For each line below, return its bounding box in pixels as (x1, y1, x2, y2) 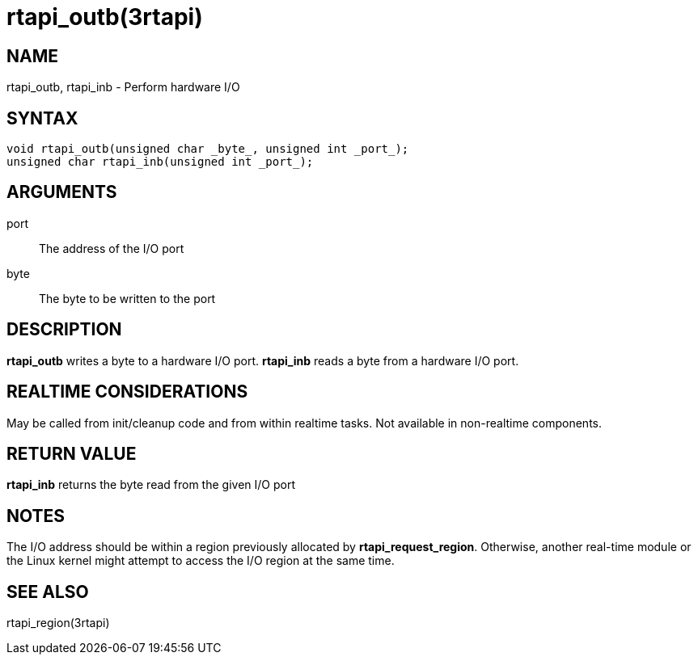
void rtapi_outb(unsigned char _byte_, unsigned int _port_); (6, 142, 409, 156)
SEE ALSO (6, 581, 89, 602)
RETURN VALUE (6, 443, 137, 464)
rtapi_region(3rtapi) (6, 616, 110, 630)
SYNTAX (6, 107, 78, 128)
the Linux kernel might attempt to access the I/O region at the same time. (6, 554, 395, 568)
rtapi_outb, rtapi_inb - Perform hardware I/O (6, 80, 240, 95)
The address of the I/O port (39, 241, 184, 255)
